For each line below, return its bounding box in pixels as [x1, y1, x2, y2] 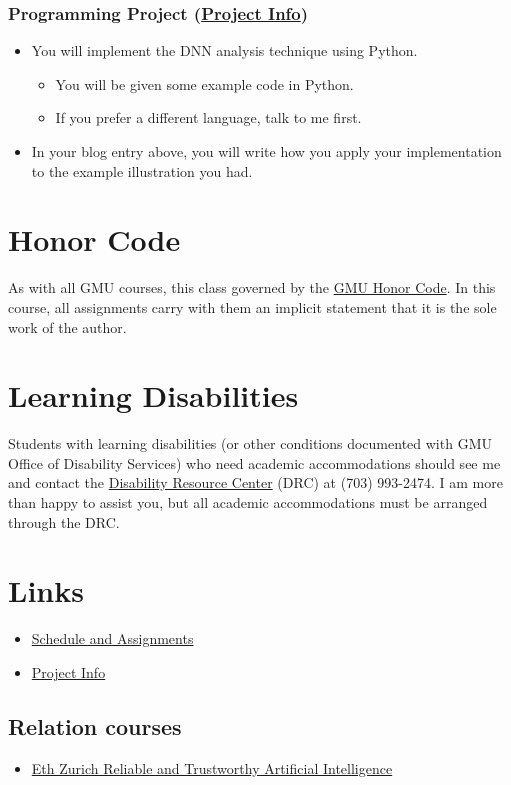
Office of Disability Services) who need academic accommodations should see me [8, 452, 501, 473]
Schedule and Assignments [31, 628, 194, 649]
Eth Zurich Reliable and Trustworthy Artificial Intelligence [31, 757, 393, 778]
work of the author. [8, 316, 127, 337]
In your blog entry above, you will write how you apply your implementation [31, 141, 502, 161]
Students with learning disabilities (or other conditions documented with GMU [8, 433, 492, 454]
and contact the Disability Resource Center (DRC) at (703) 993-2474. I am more [8, 472, 503, 493]
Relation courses [8, 710, 182, 741]
